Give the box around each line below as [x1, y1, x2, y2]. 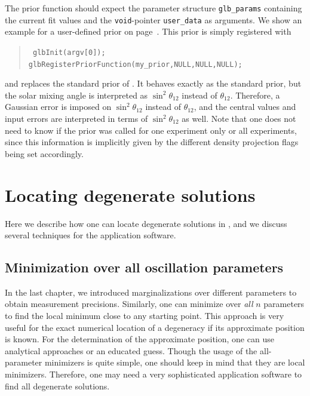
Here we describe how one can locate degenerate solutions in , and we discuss [5, 217, 287, 229]
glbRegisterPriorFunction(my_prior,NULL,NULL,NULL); [28, 60, 243, 69]
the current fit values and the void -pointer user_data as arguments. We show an [5, 13, 302, 26]
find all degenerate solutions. [5, 379, 110, 392]
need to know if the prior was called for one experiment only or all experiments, [5, 124, 297, 136]
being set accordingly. [5, 147, 84, 159]
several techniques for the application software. [5, 229, 176, 241]
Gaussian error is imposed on [5, 100, 112, 113]
